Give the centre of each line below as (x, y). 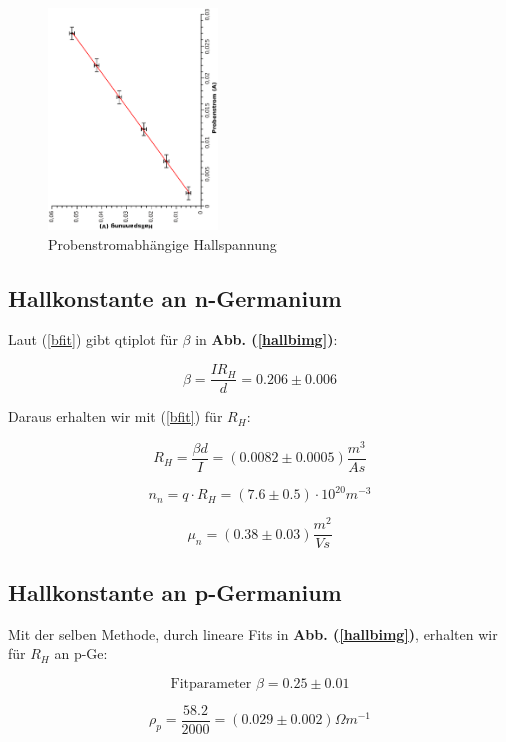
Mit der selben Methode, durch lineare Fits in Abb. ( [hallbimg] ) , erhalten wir (253, 633)
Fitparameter (211, 683)
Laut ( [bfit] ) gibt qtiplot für (93, 339)
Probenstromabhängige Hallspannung (162, 243)
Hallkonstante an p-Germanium (175, 591)
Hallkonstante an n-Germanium (175, 297)
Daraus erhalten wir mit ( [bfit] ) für (115, 416)
